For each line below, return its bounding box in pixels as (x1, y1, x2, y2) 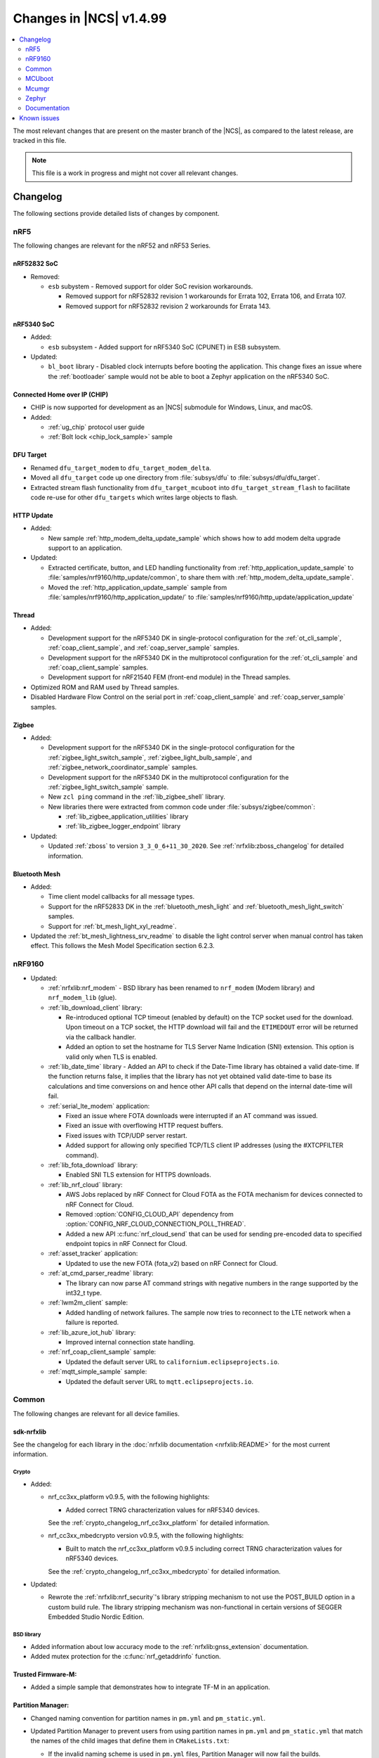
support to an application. (48, 544, 123, 552)
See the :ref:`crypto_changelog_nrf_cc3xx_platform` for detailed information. (48, 1519, 270, 1527)
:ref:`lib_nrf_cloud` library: (48, 1180, 123, 1188)
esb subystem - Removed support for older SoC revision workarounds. (48, 282, 253, 291)
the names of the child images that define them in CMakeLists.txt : (30, 1737, 230, 1745)
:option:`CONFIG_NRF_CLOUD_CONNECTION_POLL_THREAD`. (65, 1220, 246, 1228)
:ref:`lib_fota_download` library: (48, 1160, 138, 1169)
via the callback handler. (65, 1032, 136, 1041)
